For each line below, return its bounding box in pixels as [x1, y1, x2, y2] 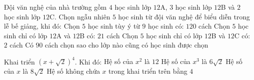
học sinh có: [148, 21, 184, 31]
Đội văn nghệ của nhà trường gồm [4, 2, 107, 12]
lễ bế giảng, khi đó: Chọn [4, 21, 80, 31]
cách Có [9, 40, 34, 50]
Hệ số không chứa [47, 66, 100, 76]
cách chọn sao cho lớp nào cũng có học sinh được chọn [45, 40, 208, 50]
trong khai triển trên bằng [108, 66, 188, 76]
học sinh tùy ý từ [88, 21, 140, 31]
